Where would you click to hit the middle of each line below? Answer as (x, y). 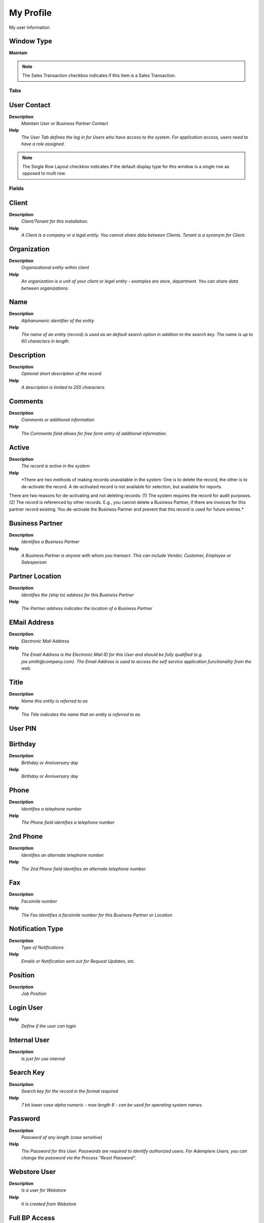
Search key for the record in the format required (70, 1091)
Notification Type (36, 929)
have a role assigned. (43, 144)
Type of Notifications (43, 947)
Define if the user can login (49, 1026)
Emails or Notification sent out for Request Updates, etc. (78, 961)
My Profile (31, 13)
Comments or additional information (58, 420)
